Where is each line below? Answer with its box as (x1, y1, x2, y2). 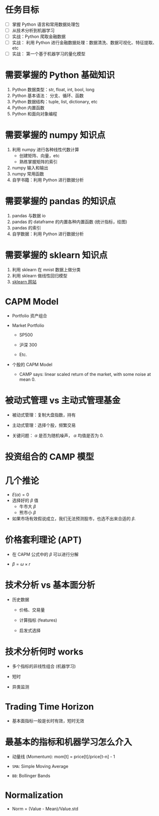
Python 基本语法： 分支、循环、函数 (12, 93, 84, 98)
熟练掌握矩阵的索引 (19, 159, 58, 165)
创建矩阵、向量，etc (19, 153, 60, 159)
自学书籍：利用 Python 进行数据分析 (12, 177, 84, 183)
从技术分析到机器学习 (12, 28, 55, 33)
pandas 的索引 (12, 225, 41, 231)
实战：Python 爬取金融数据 (12, 33, 66, 39)
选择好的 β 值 (12, 498, 39, 503)
